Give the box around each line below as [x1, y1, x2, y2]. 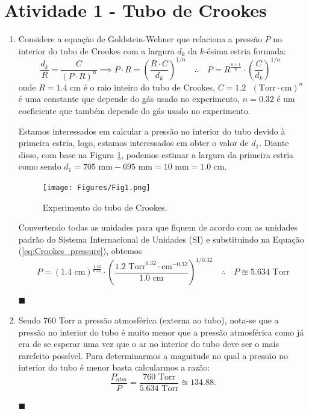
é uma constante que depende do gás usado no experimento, [18, 92, 240, 105]
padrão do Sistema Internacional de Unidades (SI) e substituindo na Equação [18, 232, 304, 245]
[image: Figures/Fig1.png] [42, 183, 151, 192]
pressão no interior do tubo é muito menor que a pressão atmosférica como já [18, 325, 304, 338]
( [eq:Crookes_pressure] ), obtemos [18, 244, 142, 257]
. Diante [259, 136, 289, 149]
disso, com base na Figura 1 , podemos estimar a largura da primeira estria [18, 148, 294, 161]
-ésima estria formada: [204, 44, 286, 57]
